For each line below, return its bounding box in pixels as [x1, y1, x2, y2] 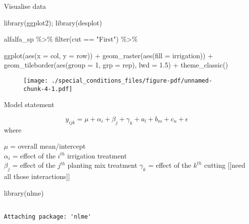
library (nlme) [4, 187, 44, 198]
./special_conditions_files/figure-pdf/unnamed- [51, 77, 212, 84]
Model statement [4, 99, 55, 110]
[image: [23, 77, 48, 84]
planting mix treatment [67, 160, 138, 170]
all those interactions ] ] [4, 171, 70, 181]
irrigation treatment [67, 150, 127, 160]
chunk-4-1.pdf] [23, 85, 73, 92]
